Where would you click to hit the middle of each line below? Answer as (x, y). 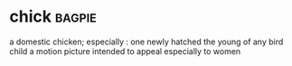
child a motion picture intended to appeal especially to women (125, 51)
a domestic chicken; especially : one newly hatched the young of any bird (146, 42)
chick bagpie (53, 17)
